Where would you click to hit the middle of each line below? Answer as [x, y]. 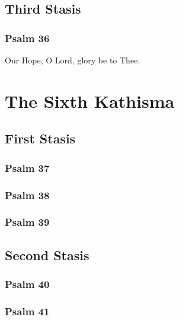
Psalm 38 [27, 195]
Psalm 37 [27, 167]
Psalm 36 [27, 38]
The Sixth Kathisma [90, 100]
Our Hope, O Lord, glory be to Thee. [73, 60]
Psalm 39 [27, 222]
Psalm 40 [27, 284]
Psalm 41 [27, 311]
